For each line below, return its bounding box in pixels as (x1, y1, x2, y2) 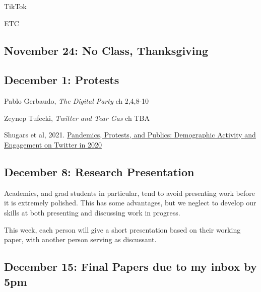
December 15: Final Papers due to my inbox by (4, 259, 257, 274)
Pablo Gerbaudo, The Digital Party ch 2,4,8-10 (4, 96, 149, 106)
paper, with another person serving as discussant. (4, 234, 157, 245)
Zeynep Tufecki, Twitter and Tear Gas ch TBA (4, 112, 150, 123)
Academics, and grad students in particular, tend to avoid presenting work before (4, 187, 255, 198)
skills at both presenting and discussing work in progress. (4, 207, 180, 217)
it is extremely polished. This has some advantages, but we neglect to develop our (4, 197, 256, 208)
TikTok (4, 1, 27, 11)
